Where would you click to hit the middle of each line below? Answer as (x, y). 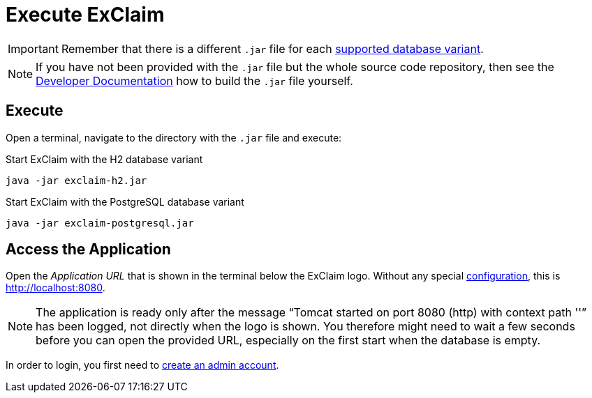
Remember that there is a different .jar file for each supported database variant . (272, 48)
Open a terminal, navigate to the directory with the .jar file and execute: (174, 137)
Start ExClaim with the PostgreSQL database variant (125, 201)
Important (33, 48)
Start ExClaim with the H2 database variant (104, 159)
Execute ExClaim (85, 15)
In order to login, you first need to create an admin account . (142, 365)
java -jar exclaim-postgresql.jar (100, 223)
